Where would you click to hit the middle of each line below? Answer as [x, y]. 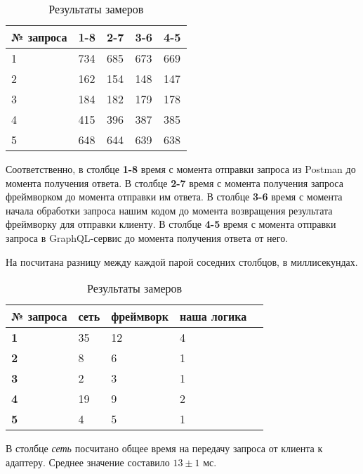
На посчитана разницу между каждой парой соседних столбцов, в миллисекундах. [182, 261]
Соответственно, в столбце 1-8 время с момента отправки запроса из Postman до [181, 169]
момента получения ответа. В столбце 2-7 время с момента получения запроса [174, 182]
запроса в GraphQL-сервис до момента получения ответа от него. [147, 237]
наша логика [213, 316]
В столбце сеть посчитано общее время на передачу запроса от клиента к [164, 448]
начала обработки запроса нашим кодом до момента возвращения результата [169, 210]
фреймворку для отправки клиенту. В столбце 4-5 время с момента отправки [171, 224]
